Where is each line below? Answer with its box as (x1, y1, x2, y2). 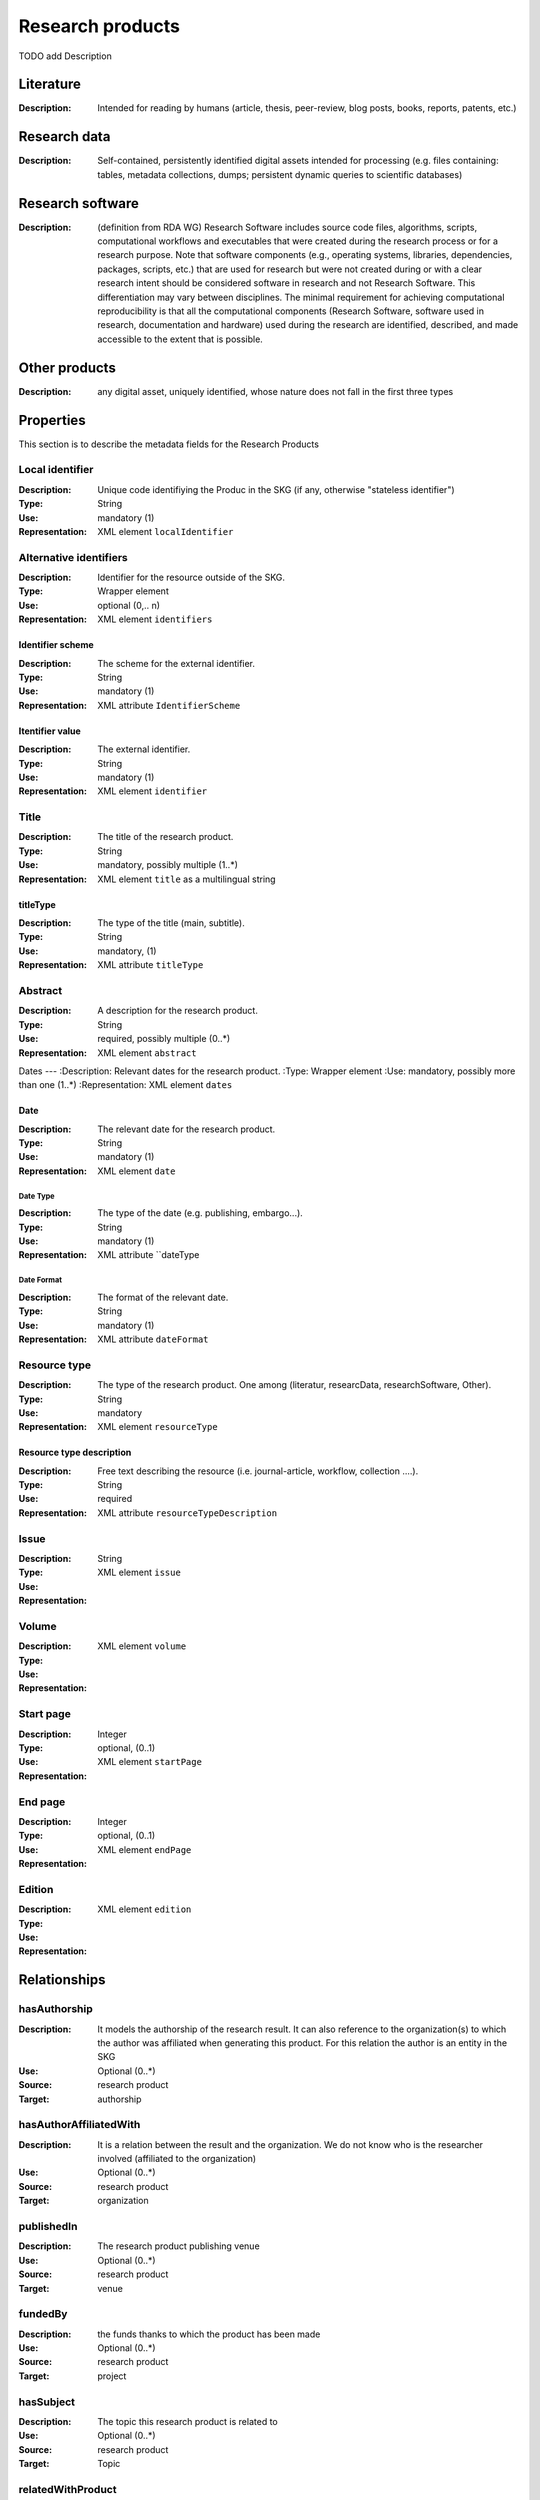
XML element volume (97, 1640, 187, 1652)
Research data (18, 128, 111, 145)
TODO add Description (18, 50, 112, 62)
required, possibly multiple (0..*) (97, 1033, 231, 1045)
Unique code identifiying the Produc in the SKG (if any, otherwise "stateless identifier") (97, 483, 455, 495)
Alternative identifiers (18, 550, 129, 564)
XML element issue (97, 1566, 182, 1579)
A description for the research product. (97, 1005, 259, 1017)
